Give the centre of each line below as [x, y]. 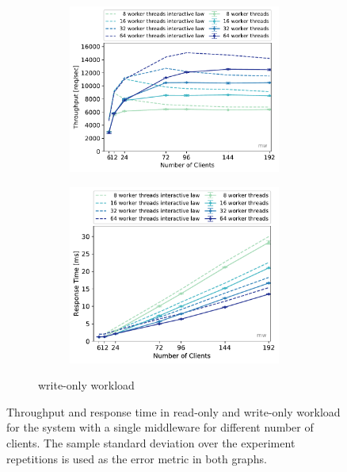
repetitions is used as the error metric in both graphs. [137, 458]
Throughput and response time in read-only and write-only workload [173, 411]
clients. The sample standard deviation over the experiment [151, 443]
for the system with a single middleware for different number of [160, 427]
